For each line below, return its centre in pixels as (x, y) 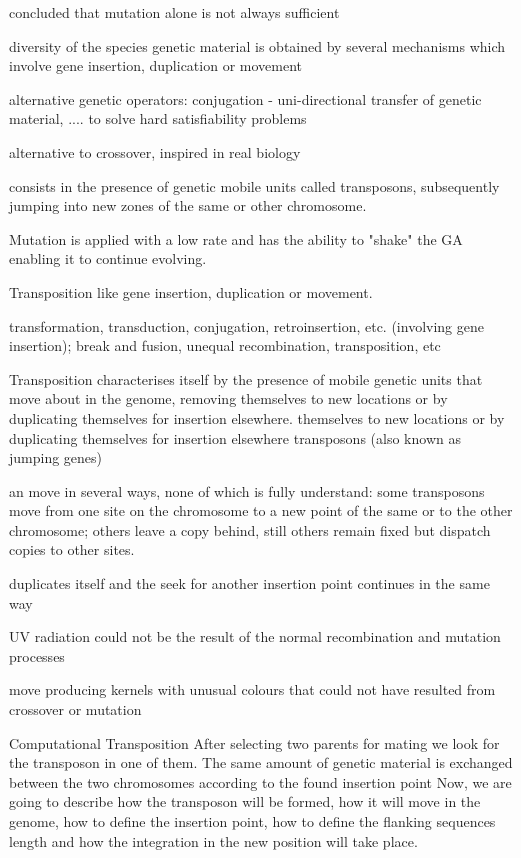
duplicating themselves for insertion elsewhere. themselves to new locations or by (257, 417)
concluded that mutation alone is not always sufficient (174, 12)
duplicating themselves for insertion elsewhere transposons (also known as (235, 437)
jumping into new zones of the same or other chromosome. (188, 205)
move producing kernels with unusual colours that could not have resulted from (252, 689)
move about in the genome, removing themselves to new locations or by (228, 398)
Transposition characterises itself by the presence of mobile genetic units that (246, 378)
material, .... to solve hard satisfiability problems (158, 118)
